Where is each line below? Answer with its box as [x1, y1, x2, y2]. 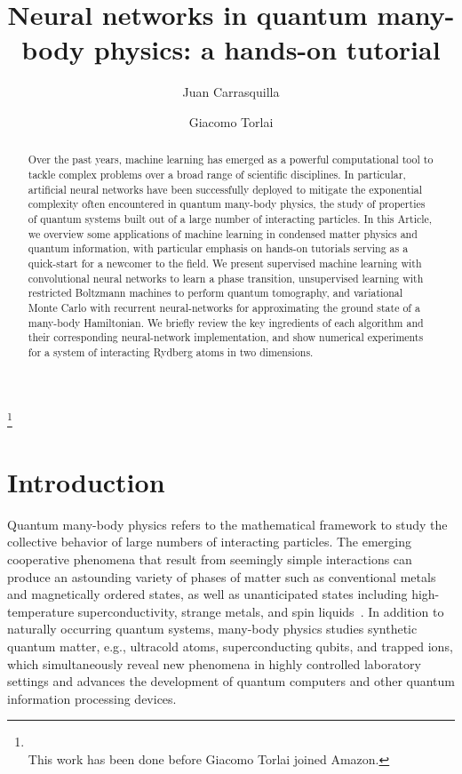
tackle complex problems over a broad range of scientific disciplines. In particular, [28, 166, 406, 181]
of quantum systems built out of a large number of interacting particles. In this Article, [28, 211, 433, 226]
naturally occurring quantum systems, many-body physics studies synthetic [7, 619, 418, 638]
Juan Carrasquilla [182, 83, 280, 101]
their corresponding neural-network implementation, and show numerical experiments [28, 330, 424, 345]
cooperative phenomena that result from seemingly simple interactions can [7, 550, 412, 569]
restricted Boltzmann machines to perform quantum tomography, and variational [28, 285, 403, 300]
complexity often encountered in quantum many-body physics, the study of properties [28, 196, 426, 211]
